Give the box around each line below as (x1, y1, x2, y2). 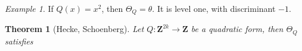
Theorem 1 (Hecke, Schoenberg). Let (5, 23, 144, 35)
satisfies (5, 34, 33, 47)
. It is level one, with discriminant (152, 2, 276, 14)
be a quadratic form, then (191, 23, 284, 35)
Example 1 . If (5, 2, 54, 14)
